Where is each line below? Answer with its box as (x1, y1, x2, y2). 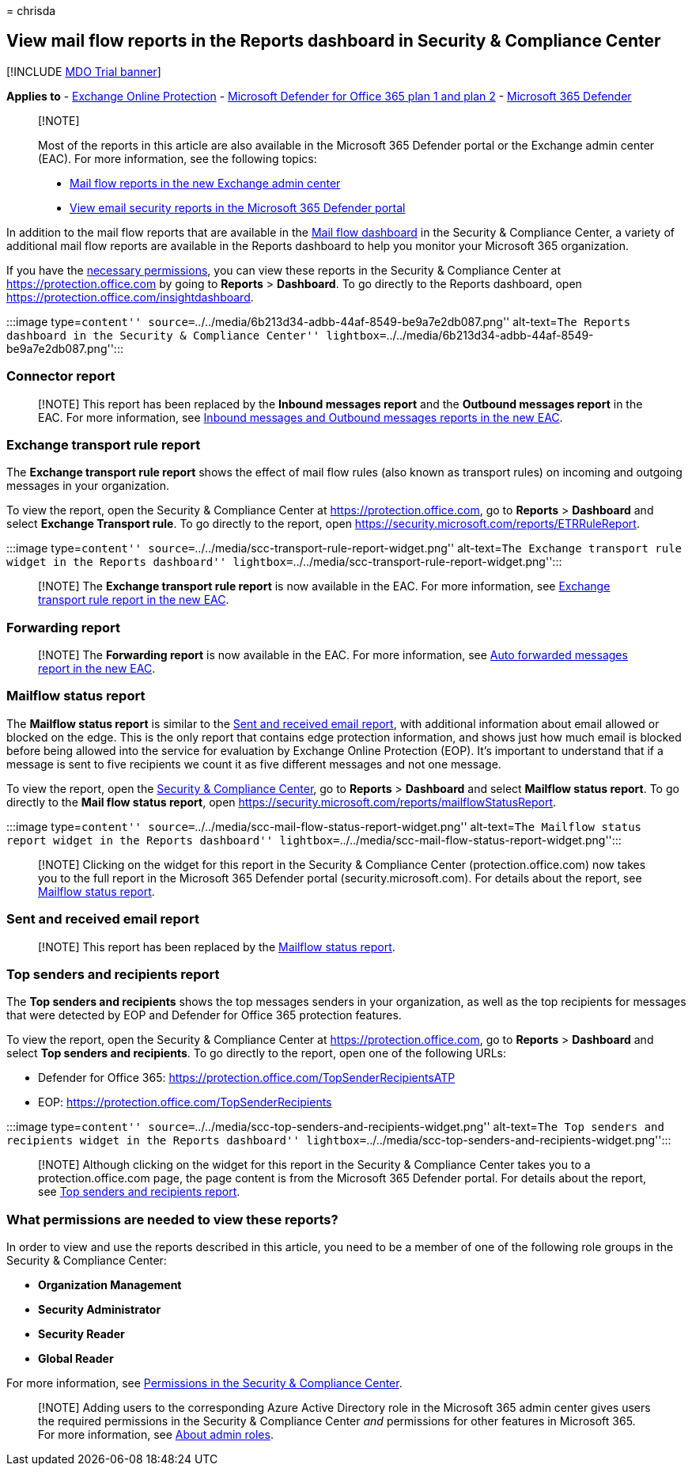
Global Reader (38, 1352, 114, 1366)
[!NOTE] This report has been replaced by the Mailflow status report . (38, 939, 395, 954)
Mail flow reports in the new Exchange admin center (70, 176, 341, 190)
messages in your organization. (6, 479, 170, 493)
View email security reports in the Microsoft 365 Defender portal (70, 200, 406, 214)
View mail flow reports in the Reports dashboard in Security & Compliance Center (6, 31, 661, 51)
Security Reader (38, 1327, 125, 1341)
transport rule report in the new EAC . (38, 593, 229, 607)
